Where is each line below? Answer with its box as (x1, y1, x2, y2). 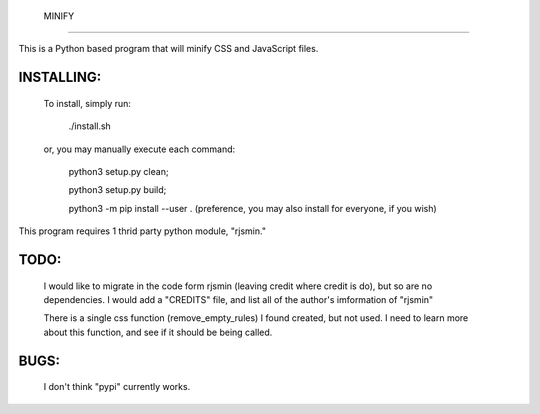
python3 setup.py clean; (68, 165, 169, 177)
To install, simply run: (43, 97, 132, 109)
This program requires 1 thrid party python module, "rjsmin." (18, 225, 267, 237)
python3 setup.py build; (68, 184, 167, 196)
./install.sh (68, 120, 112, 132)
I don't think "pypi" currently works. (43, 381, 191, 393)
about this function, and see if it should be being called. (43, 326, 273, 338)
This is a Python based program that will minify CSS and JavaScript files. (18, 43, 319, 55)
